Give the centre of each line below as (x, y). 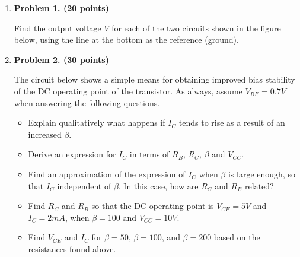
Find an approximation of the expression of (107, 174)
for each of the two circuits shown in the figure (196, 28)
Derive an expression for (72, 154)
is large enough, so (261, 174)
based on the (237, 237)
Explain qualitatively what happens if (97, 123)
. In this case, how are (158, 185)
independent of (84, 185)
